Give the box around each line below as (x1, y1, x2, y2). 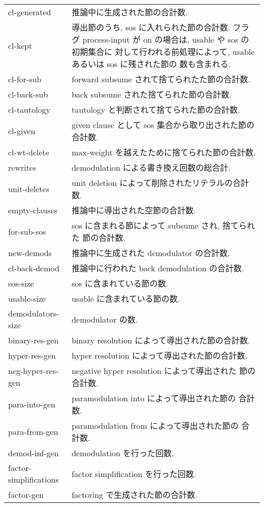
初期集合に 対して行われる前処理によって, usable (72, 46, 255, 57)
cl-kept (8, 39, 32, 51)
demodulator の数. (72, 313, 138, 325)
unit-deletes (8, 182, 49, 195)
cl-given (8, 124, 36, 137)
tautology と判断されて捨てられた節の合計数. (72, 104, 240, 115)
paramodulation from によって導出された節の (72, 420, 239, 431)
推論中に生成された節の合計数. (72, 6, 188, 18)
